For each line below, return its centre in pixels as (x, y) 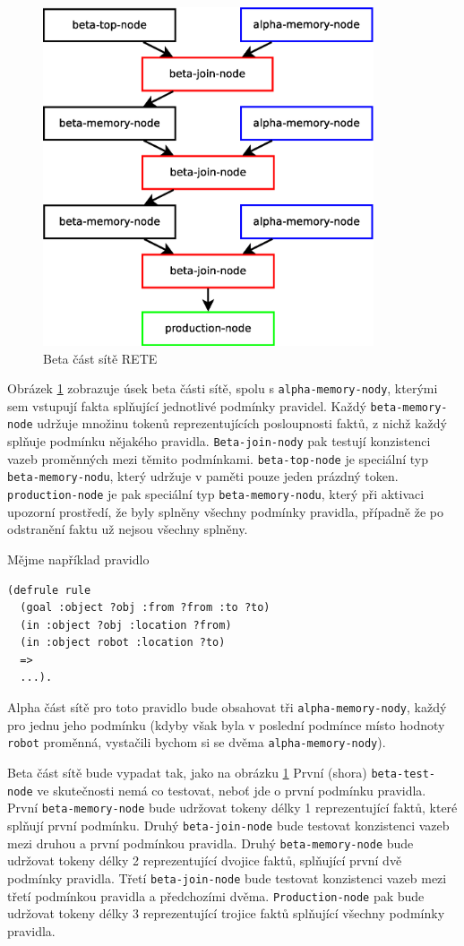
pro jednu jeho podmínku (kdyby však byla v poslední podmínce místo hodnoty (226, 724)
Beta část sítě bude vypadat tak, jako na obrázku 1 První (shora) (187, 772)
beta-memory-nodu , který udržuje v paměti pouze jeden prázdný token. (203, 476)
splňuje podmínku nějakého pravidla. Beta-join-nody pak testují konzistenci (219, 441)
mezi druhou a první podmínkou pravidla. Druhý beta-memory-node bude (211, 843)
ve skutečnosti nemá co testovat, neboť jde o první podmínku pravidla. (232, 790)
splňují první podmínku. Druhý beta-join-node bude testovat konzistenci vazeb (228, 825)
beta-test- (403, 774)
